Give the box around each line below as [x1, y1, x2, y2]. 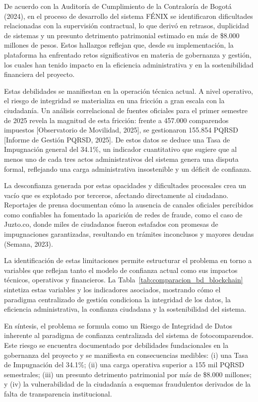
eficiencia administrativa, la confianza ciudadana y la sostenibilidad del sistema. [4, 304, 247, 314]
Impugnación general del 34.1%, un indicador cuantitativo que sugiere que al [4, 144, 237, 154]
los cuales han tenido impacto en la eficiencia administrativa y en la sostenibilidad [4, 59, 254, 69]
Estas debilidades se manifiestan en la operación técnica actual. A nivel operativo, [4, 85, 253, 96]
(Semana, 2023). [4, 238, 53, 249]
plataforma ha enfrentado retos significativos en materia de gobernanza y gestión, [4, 49, 252, 60]
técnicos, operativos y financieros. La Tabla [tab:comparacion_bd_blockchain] [4, 274, 243, 285]
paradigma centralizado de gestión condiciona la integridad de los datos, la [4, 294, 231, 304]
